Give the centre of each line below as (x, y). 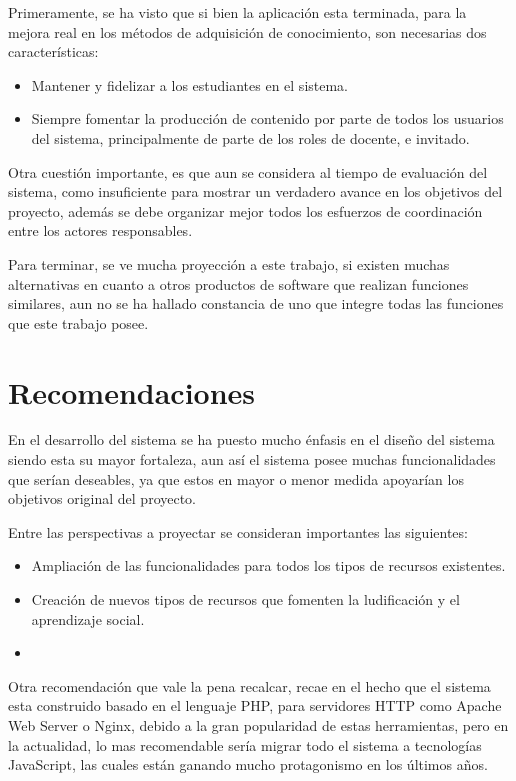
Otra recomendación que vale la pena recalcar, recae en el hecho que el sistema (249, 685)
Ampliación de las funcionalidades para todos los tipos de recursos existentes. (268, 565)
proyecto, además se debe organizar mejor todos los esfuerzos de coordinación (245, 210)
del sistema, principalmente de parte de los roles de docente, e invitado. (250, 137)
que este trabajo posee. (78, 322)
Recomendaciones (132, 391)
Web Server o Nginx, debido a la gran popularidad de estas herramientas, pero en (258, 724)
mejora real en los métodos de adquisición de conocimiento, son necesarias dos (247, 31)
